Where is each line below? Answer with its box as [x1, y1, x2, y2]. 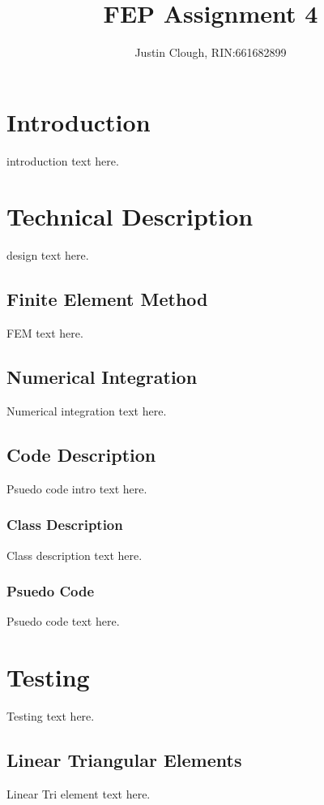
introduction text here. [6, 152, 119, 169]
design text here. [6, 247, 89, 264]
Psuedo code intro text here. [6, 480, 147, 497]
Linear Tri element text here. [6, 785, 151, 802]
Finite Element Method [6, 286, 208, 312]
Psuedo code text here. [6, 613, 120, 630]
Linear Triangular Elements [6, 747, 242, 773]
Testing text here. [6, 708, 95, 725]
